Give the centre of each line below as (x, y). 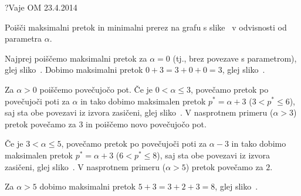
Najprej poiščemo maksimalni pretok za (76, 58)
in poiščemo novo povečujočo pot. (146, 124)
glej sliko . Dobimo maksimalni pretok (74, 70)
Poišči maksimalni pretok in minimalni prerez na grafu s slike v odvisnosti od (146, 27)
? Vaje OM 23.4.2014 (41, 7)
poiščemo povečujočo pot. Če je (96, 89)
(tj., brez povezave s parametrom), (235, 58)
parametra (23, 38)
